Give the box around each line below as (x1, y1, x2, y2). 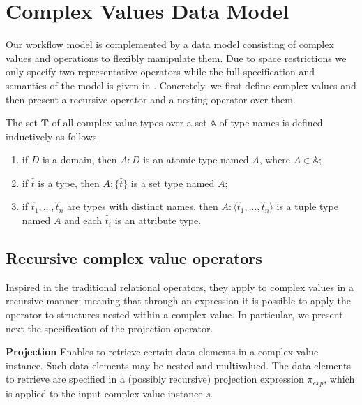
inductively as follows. (6, 128, 100, 143)
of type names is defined (219, 115, 323, 130)
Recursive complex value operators (6, 247, 262, 269)
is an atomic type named (143, 152, 249, 167)
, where (259, 152, 291, 167)
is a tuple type (276, 199, 338, 214)
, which (324, 371, 355, 386)
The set (6, 115, 38, 130)
